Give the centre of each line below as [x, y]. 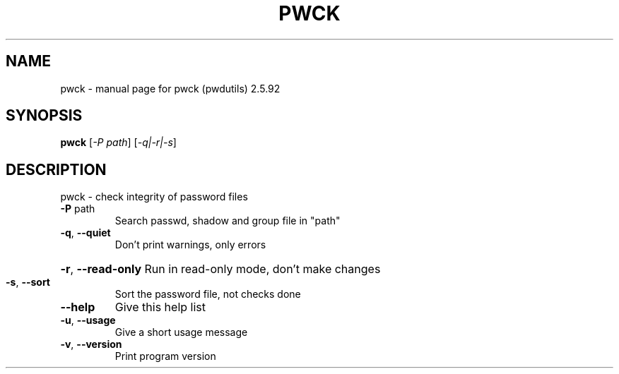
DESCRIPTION [56, 169]
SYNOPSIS [44, 116]
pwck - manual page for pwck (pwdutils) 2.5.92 [170, 88]
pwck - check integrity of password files [154, 197]
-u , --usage [88, 320]
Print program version [165, 356]
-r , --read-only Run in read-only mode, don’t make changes [220, 269]
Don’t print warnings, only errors [190, 245]
